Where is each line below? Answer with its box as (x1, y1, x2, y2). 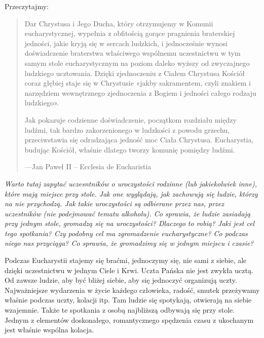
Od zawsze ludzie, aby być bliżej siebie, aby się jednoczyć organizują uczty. (5, 275, 237, 285)
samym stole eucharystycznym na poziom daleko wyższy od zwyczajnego (24, 57, 250, 68)
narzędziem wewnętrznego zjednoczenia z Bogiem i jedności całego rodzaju (24, 87, 256, 98)
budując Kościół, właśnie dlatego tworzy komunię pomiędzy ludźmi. (24, 144, 235, 155)
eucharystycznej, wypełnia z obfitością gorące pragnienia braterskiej (24, 28, 235, 39)
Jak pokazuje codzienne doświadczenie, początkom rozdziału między (24, 114, 237, 125)
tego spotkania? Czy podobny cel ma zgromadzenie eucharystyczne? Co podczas (5, 228, 248, 238)
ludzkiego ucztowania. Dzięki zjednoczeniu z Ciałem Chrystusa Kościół (24, 67, 245, 78)
